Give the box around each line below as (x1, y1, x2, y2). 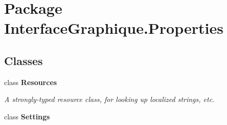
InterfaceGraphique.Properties (4, 17, 223, 38)
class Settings (4, 111, 50, 121)
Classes (4, 52, 43, 68)
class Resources (4, 76, 57, 87)
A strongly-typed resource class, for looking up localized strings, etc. (4, 94, 215, 105)
